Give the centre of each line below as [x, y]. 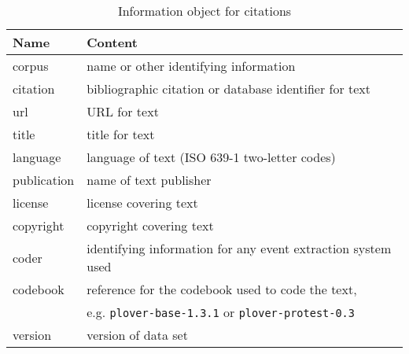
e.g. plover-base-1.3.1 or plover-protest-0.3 [221, 312]
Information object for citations [204, 11]
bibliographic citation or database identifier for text [229, 88]
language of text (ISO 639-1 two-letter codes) [211, 157]
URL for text [123, 111]
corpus [31, 66]
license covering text [142, 203]
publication [44, 180]
